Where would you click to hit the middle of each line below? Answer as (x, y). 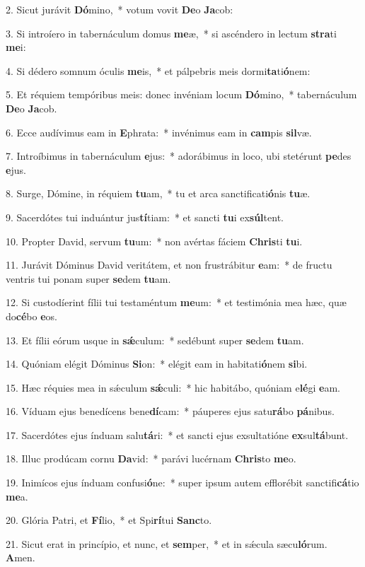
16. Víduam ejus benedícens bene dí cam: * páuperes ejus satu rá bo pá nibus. (170, 411)
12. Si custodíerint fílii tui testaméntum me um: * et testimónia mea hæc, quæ (176, 302)
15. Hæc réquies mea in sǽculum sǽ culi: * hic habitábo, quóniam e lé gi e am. (173, 387)
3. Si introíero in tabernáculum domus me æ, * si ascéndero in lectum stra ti (171, 33)
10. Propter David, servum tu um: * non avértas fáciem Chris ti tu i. (154, 241)
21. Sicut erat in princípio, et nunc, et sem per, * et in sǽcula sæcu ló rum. (167, 543)
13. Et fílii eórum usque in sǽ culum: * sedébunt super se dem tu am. (155, 340)
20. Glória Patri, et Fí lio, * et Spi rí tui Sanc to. (109, 520)
